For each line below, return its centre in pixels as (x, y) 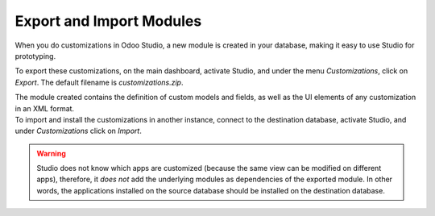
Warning (51, 153)
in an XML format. (45, 108)
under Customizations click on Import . (79, 131)
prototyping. (35, 56)
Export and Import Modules (108, 21)
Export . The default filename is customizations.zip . (99, 82)
